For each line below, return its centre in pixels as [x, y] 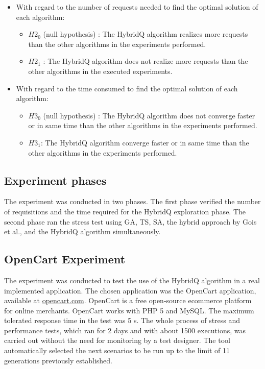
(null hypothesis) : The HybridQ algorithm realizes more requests [146, 34]
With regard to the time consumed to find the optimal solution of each [127, 88]
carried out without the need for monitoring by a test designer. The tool [117, 340]
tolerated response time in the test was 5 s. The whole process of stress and [122, 320]
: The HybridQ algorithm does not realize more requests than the [146, 61]
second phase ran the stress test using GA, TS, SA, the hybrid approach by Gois [130, 221]
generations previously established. [58, 360]
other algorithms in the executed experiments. [100, 71]
